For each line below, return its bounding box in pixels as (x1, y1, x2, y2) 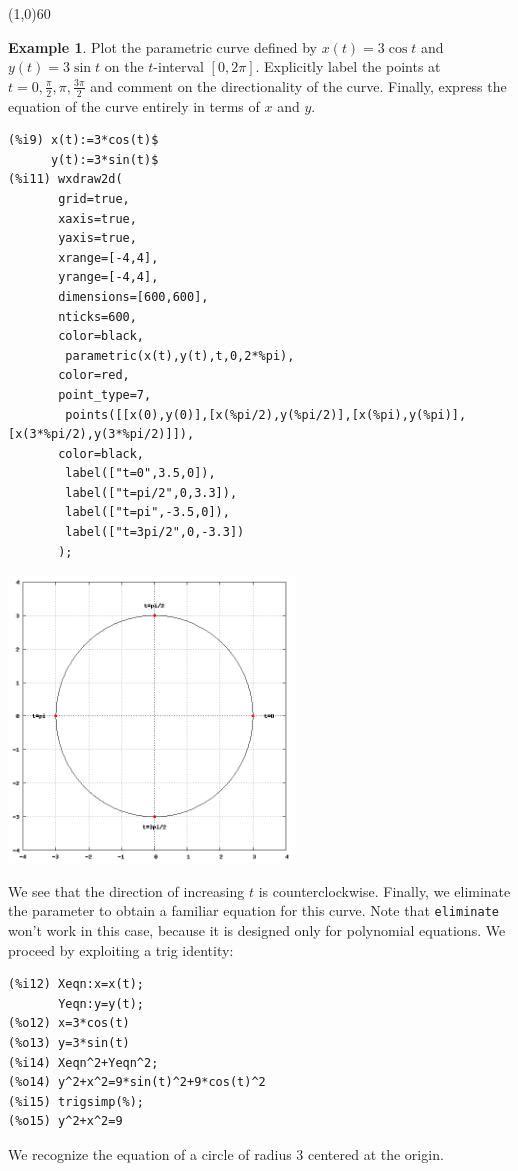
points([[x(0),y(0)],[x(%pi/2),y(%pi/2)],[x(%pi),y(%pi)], (65, 407, 467, 422)
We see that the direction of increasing (8, 880, 245, 901)
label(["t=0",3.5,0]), (65, 466, 216, 481)
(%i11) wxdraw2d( (8, 172, 123, 187)
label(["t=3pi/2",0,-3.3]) (65, 525, 245, 540)
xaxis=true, (58, 211, 137, 226)
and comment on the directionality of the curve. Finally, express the (90, 75, 507, 96)
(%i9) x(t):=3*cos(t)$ (8, 133, 159, 148)
